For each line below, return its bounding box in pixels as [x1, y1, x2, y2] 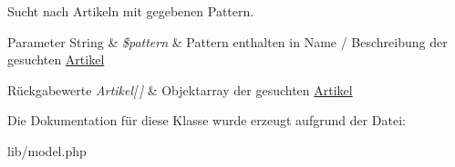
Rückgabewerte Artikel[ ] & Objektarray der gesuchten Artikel [7, 80, 353, 99]
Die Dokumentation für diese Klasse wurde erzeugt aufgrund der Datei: [7, 111, 406, 130]
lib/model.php [7, 141, 87, 160]
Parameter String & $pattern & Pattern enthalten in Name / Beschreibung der [7, 32, 448, 51]
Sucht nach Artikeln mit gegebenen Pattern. [7, 2, 254, 20]
